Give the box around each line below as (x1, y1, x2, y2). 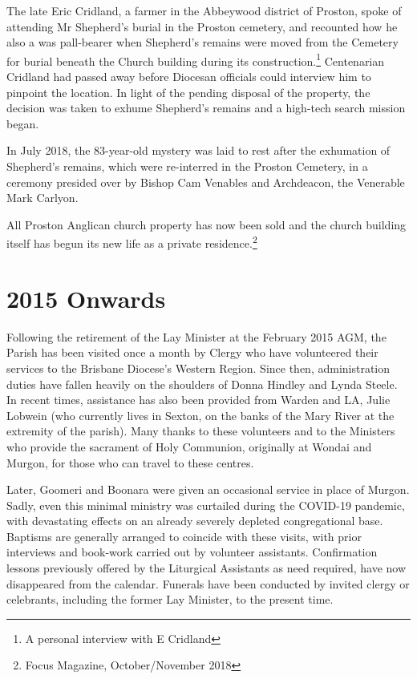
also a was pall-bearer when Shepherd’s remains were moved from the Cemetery (6, 34, 399, 51)
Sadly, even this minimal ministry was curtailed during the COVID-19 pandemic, (6, 496, 405, 513)
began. (6, 115, 39, 131)
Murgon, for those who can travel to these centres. (6, 454, 254, 471)
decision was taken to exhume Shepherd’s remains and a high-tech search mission (6, 99, 406, 116)
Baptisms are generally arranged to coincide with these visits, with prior (6, 527, 362, 544)
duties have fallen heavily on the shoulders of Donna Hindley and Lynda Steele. (6, 375, 398, 392)
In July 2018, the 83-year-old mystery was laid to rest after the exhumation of (6, 142, 391, 159)
